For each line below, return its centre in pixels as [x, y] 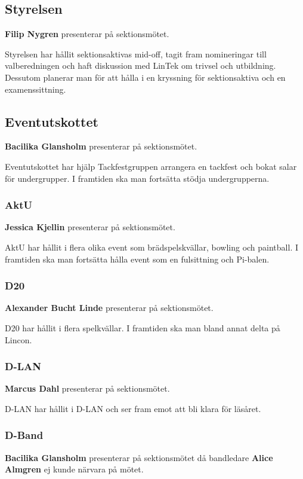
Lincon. [18, 339]
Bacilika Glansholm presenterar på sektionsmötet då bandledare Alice [139, 457]
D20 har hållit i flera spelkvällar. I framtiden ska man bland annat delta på [143, 327]
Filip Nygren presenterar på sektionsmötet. [87, 34]
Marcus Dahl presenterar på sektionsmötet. [87, 388]
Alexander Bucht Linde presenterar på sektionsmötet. [109, 308]
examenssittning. [35, 89]
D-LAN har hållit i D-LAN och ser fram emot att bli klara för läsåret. [133, 408]
